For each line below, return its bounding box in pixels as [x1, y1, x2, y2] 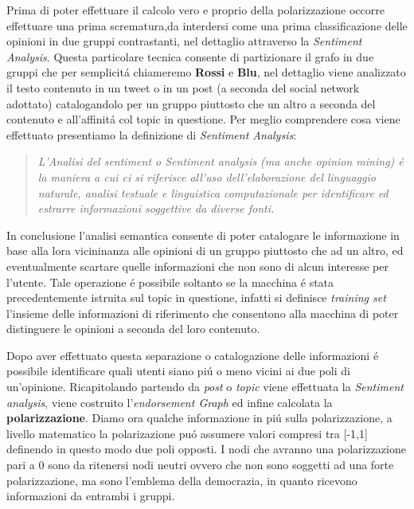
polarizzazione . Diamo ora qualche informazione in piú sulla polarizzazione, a [6, 409, 393, 426]
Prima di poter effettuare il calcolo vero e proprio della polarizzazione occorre [6, 2, 385, 18]
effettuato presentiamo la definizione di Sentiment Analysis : [6, 126, 297, 143]
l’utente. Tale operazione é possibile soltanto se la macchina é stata [6, 273, 334, 290]
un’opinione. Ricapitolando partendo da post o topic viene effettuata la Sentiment [6, 378, 404, 395]
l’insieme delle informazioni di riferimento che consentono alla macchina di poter [6, 304, 399, 321]
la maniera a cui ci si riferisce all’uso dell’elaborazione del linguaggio [37, 168, 376, 185]
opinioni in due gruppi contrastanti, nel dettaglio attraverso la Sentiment [6, 33, 362, 49]
